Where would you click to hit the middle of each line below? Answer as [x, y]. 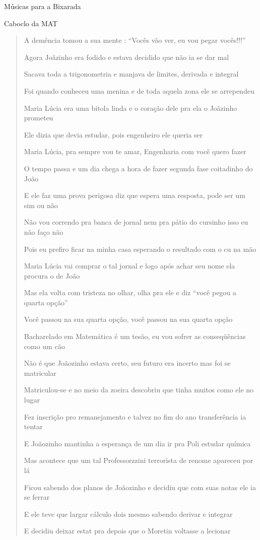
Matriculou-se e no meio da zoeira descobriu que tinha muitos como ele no [139, 390]
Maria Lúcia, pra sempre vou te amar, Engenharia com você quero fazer [135, 151]
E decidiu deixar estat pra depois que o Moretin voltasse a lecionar [127, 531]
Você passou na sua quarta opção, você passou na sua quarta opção [128, 319]
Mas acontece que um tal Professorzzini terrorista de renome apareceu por [139, 460]
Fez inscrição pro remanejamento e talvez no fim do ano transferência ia [135, 416]
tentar [33, 426]
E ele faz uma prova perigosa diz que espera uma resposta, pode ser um [135, 195]
